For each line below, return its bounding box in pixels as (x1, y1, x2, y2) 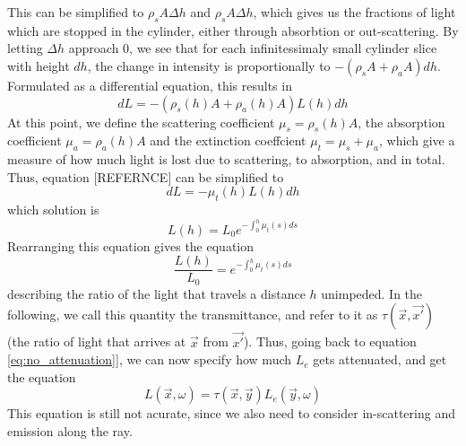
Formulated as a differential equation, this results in (7, 75, 292, 94)
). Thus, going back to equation (243, 332, 417, 351)
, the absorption (358, 112, 445, 131)
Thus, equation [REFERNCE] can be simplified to (7, 167, 284, 186)
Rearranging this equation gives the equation (7, 236, 255, 255)
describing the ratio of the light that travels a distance (7, 284, 306, 302)
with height (7, 56, 70, 74)
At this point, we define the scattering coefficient (7, 112, 275, 131)
